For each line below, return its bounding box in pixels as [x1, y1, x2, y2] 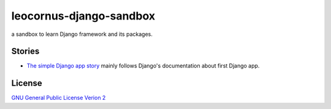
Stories [11, 46, 40, 57]
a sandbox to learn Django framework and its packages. [11, 30, 153, 38]
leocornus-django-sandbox [11, 9, 156, 23]
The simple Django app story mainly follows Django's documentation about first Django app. [26, 62, 260, 69]
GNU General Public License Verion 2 [11, 94, 106, 102]
